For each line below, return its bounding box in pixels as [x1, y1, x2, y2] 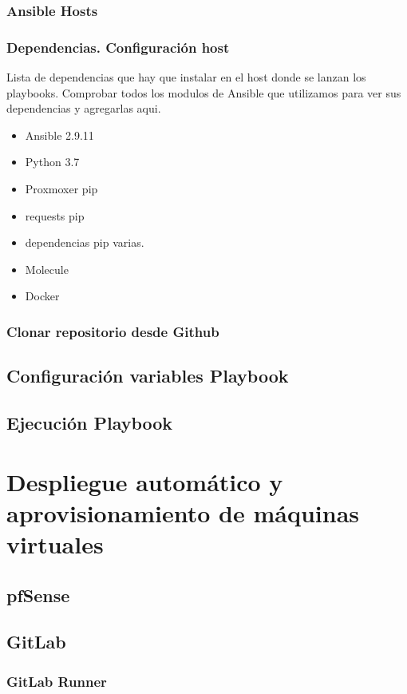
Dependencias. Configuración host [6, 37, 230, 57]
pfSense [6, 582, 70, 607]
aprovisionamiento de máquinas [6, 496, 360, 529]
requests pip [25, 207, 85, 224]
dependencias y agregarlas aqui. [6, 100, 161, 117]
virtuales [6, 527, 104, 560]
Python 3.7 [25, 153, 80, 170]
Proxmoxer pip [25, 180, 98, 197]
